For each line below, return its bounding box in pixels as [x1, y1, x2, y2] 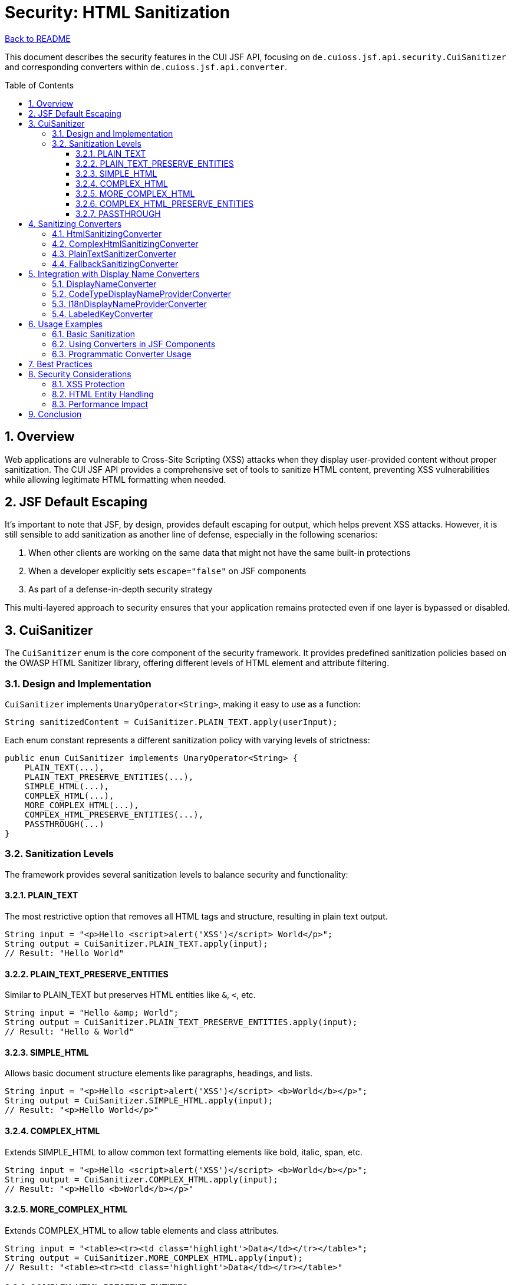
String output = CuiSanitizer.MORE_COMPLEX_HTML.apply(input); [5, 1253, 303, 1263]
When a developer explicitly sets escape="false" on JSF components [28, 566, 307, 576]
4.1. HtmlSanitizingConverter [52, 228, 162, 239]
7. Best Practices [28, 358, 93, 369]
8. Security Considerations [28, 368, 131, 379]
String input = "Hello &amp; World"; [5, 1008, 179, 1018]
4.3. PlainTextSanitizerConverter [52, 248, 176, 259]
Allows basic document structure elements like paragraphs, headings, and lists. [5, 1068, 312, 1079]
